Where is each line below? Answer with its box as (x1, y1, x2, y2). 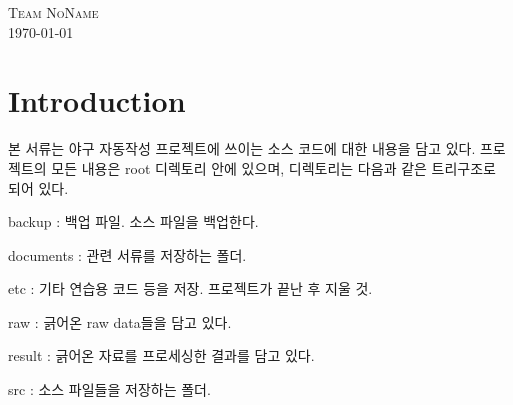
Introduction (8, 80, 186, 121)
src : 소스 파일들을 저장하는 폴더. (8, 379, 211, 400)
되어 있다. (8, 177, 69, 198)
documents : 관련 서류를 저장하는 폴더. (8, 244, 247, 265)
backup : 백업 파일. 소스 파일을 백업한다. (8, 211, 259, 232)
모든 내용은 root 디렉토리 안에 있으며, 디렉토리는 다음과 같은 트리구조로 (51, 157, 496, 178)
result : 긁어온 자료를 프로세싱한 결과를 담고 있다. (8, 345, 315, 366)
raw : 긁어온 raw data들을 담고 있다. (8, 311, 232, 332)
